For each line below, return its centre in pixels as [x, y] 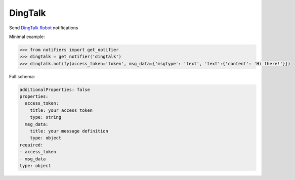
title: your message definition [69, 131]
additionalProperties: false [55, 90]
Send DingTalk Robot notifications [44, 28]
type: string [46, 117]
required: [31, 145]
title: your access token [61, 110]
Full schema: [22, 76]
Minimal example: [27, 37]
